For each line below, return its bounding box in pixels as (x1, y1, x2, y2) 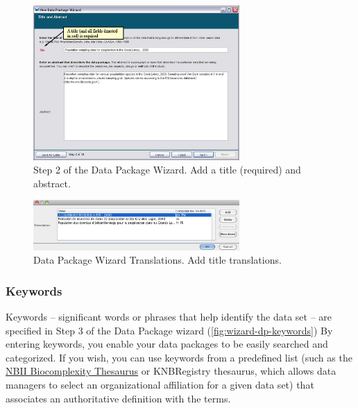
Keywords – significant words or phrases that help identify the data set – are (6, 309, 332, 323)
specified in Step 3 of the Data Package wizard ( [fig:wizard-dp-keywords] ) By (6, 323, 333, 337)
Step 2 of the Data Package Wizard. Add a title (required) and (33, 162, 301, 177)
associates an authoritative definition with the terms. (6, 391, 231, 405)
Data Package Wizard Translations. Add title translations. (33, 253, 282, 267)
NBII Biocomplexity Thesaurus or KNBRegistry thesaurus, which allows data (6, 364, 336, 378)
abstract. (33, 176, 71, 190)
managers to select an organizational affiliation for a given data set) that (6, 377, 314, 391)
